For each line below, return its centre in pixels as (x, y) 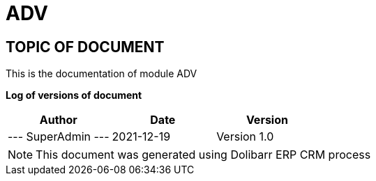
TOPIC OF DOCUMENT (85, 47)
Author (58, 120)
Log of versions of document (74, 95)
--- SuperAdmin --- (59, 137)
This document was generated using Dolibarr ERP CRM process (203, 155)
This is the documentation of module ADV (101, 74)
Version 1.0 (245, 137)
